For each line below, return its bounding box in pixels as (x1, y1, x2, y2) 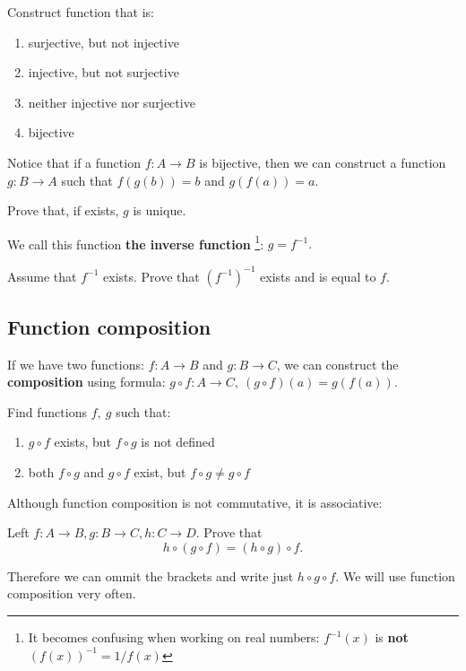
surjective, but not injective (28, 32, 179, 51)
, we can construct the (276, 354, 399, 373)
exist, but (134, 463, 186, 482)
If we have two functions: (7, 354, 144, 373)
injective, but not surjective (28, 63, 179, 82)
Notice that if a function (7, 152, 141, 171)
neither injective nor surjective (28, 92, 195, 111)
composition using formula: (7, 372, 166, 391)
